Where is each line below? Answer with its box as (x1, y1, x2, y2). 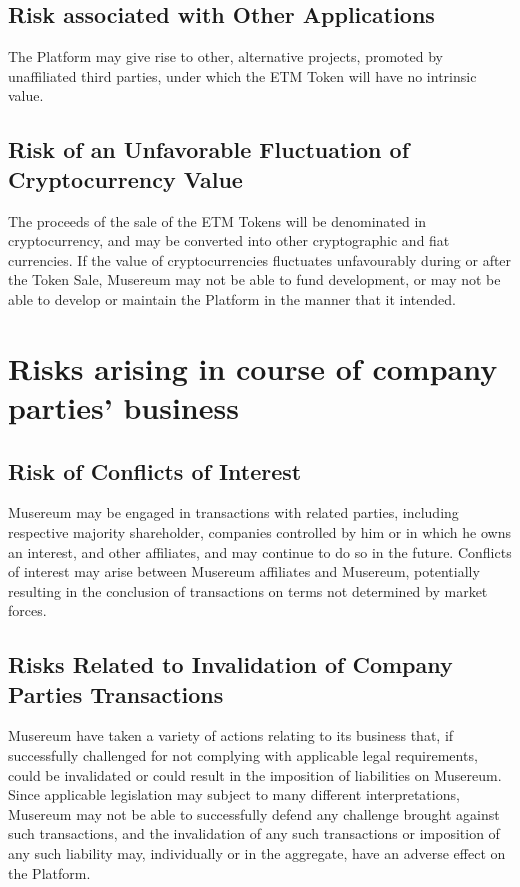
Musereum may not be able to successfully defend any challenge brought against (8, 803, 500, 824)
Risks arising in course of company (8, 347, 498, 388)
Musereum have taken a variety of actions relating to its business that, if (8, 725, 454, 746)
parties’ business (8, 386, 239, 427)
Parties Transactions (8, 678, 224, 709)
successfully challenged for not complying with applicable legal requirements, (8, 745, 478, 766)
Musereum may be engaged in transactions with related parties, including (8, 502, 459, 523)
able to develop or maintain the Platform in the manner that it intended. (8, 288, 456, 309)
